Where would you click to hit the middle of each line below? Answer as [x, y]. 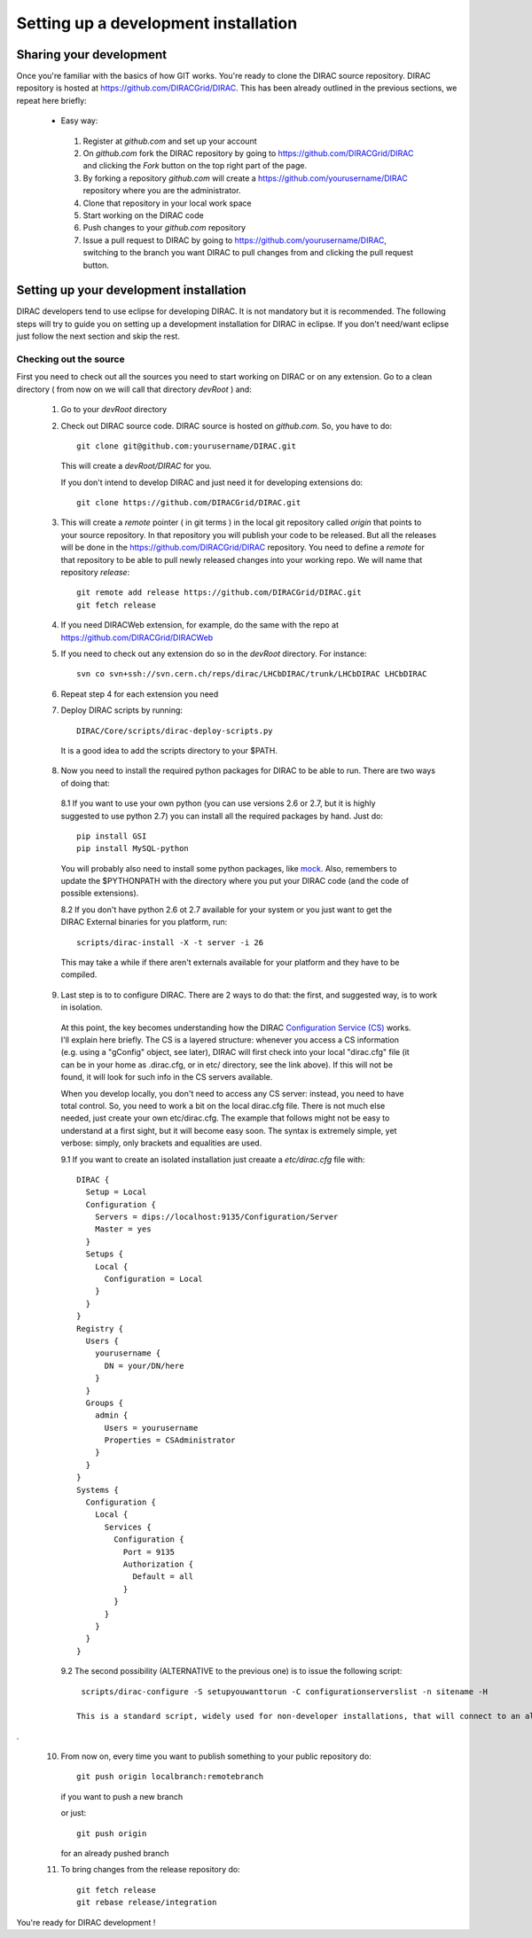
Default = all [163, 1577]
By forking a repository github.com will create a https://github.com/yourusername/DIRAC [245, 178]
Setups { [105, 1254]
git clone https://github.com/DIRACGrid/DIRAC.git [189, 503]
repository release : [95, 573]
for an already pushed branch [115, 1854]
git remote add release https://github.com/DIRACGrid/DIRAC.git [219, 593]
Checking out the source [70, 359]
